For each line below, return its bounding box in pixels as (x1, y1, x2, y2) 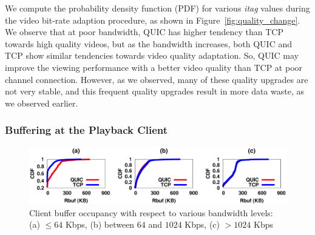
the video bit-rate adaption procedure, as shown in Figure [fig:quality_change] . (5, 13, 300, 26)
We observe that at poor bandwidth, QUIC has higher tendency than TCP (5, 25, 284, 38)
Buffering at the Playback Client (5, 122, 168, 137)
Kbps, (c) (185, 218, 220, 231)
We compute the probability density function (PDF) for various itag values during (5, 2, 310, 14)
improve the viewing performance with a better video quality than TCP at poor (5, 61, 303, 73)
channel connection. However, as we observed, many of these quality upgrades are (5, 73, 308, 85)
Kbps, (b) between (65, 218, 135, 231)
